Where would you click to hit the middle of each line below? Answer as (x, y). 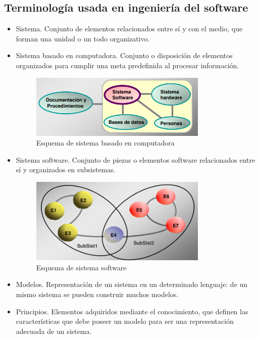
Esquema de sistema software (81, 267)
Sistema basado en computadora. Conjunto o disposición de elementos (124, 55)
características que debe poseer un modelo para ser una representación (125, 321)
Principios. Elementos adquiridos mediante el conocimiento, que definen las (132, 311)
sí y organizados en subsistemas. (66, 170)
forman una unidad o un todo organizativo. (83, 38)
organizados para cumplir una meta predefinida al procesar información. (127, 65)
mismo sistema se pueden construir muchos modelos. (97, 294)
